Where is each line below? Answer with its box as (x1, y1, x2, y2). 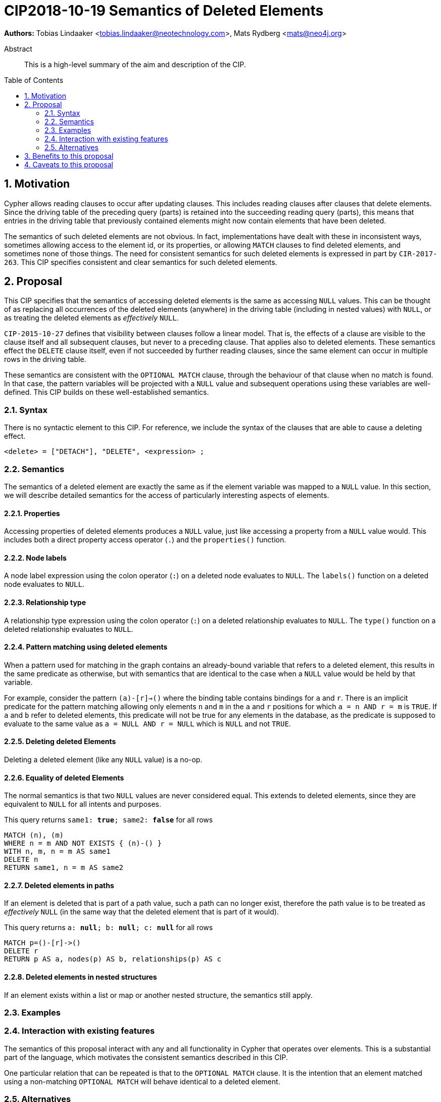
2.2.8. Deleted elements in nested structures (4, 973, 157, 982)
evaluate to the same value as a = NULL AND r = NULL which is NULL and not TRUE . (4, 719, 291, 728)
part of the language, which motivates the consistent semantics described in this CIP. (4, 1052, 288, 1062)
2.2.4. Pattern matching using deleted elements (4, 642, 168, 652)
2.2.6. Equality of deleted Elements (4, 773, 124, 782)
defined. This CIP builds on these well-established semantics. (4, 388, 209, 397)
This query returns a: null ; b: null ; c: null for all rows (4, 923, 213, 932)
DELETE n (4, 855, 38, 864)
